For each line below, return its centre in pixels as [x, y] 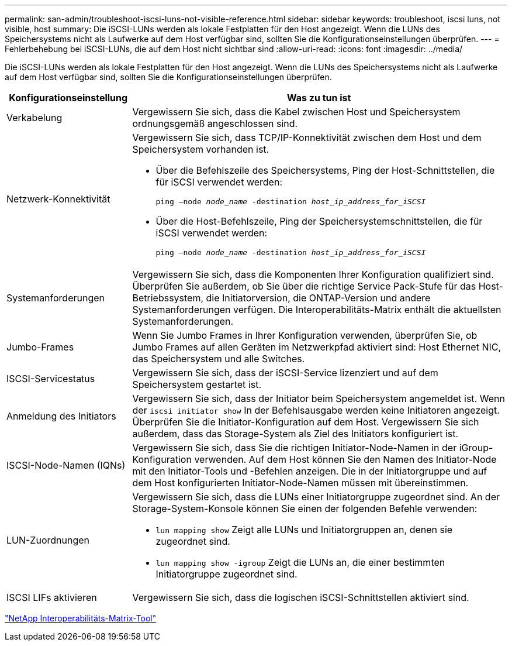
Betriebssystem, [168, 298]
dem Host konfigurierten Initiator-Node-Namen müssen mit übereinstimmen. [300, 483]
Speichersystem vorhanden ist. [201, 149]
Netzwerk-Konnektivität [58, 199]
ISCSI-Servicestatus [51, 379]
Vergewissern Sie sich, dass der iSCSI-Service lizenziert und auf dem [285, 373]
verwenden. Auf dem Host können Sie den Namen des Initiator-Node [345, 459]
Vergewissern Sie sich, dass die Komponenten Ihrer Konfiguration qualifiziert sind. [313, 274]
